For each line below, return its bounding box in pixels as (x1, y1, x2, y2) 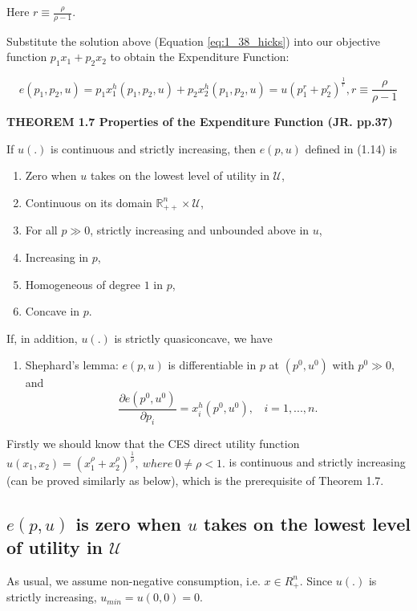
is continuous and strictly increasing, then (51, 140, 256, 157)
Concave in (25, 303, 80, 320)
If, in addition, (6, 329, 78, 346)
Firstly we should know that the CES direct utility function (6, 434, 300, 451)
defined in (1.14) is (305, 140, 398, 157)
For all (25, 222, 58, 238)
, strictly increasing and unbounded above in (90, 222, 310, 238)
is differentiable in (168, 356, 257, 373)
